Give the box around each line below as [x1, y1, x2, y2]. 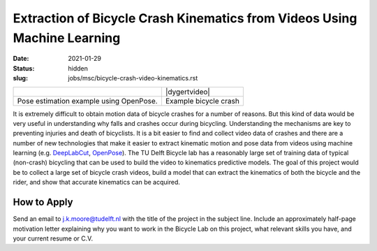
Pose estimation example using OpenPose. [17, 96, 158, 106]
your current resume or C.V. [13, 234, 94, 243]
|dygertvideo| [165, 87, 211, 96]
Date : [13, 55, 29, 63]
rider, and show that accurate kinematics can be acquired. [13, 178, 181, 187]
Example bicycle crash [165, 96, 240, 106]
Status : [13, 64, 35, 73]
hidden [68, 64, 89, 73]
